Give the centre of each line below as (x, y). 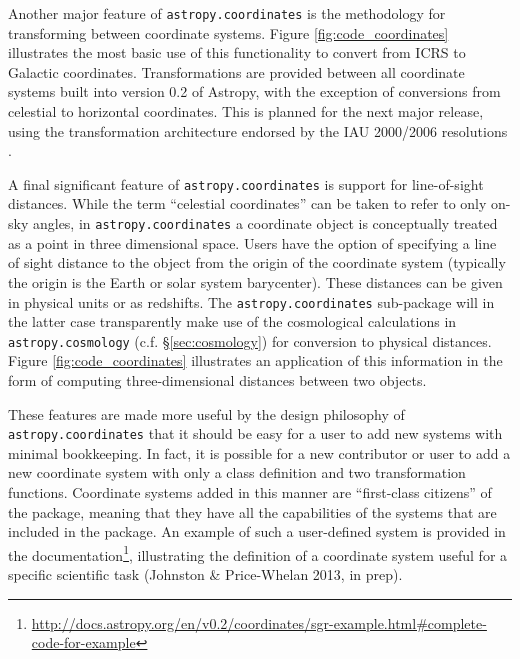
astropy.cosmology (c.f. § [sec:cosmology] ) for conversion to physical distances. (250, 340)
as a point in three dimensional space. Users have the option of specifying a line (252, 242)
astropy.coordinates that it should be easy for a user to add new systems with (255, 433)
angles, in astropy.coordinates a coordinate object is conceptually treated (265, 223)
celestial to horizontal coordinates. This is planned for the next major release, (246, 111)
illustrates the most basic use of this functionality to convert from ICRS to (237, 52)
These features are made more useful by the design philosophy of (206, 413)
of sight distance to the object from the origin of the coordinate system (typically (257, 262)
